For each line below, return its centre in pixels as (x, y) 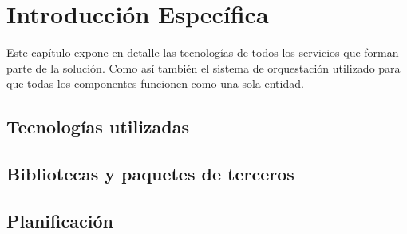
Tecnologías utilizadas (98, 127)
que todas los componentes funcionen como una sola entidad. (155, 83)
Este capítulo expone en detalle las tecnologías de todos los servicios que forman (203, 52)
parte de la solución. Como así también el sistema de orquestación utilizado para (203, 67)
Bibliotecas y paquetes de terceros (150, 174)
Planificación (60, 220)
